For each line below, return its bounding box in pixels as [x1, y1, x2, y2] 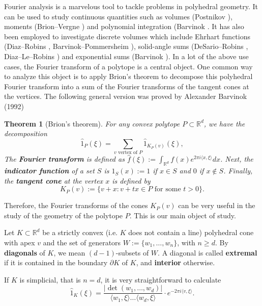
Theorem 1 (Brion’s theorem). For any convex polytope [4, 118, 180, 129]
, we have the [203, 118, 245, 129]
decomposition [4, 128, 47, 139]
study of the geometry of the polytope [4, 210, 123, 220]
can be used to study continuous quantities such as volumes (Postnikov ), [4, 11, 232, 21]
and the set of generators [43, 237, 121, 248]
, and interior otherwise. [136, 257, 215, 268]
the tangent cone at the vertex [4, 175, 103, 186]
